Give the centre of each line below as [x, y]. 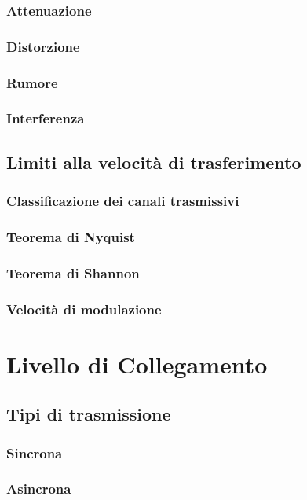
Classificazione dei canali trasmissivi [123, 201]
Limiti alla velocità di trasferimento [154, 162]
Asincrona [39, 489]
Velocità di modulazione [84, 309]
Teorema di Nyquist [71, 236]
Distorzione [43, 46]
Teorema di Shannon [73, 272]
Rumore [32, 82]
